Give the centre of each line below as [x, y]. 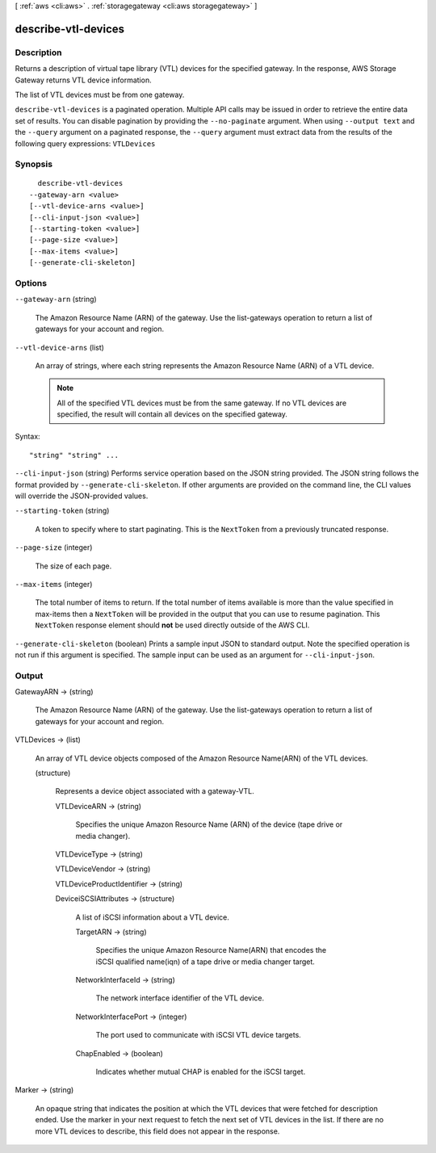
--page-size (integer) [54, 547]
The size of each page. [73, 566]
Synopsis [34, 164]
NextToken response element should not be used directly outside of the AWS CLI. [172, 625]
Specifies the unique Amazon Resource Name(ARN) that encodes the [211, 950]
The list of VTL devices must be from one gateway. [100, 94]
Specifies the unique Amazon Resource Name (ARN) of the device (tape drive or [209, 824]
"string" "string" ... [74, 455]
